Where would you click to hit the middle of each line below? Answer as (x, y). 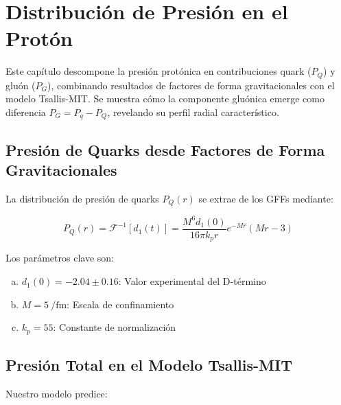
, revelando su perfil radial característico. (193, 112)
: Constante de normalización (115, 327)
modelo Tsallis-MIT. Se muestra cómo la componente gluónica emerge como (165, 99)
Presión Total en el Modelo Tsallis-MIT (149, 365)
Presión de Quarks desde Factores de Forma (165, 149)
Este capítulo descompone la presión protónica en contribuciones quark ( (158, 71)
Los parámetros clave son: (60, 258)
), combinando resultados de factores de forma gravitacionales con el (191, 85)
